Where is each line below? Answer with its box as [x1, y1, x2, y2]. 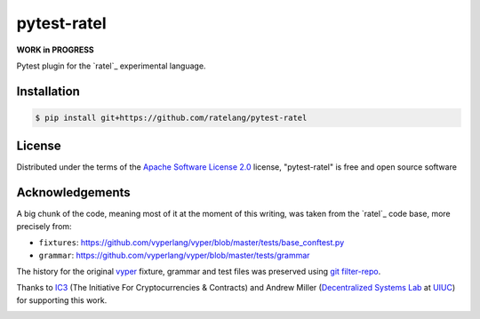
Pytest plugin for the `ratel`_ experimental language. [16, 60, 206, 71]
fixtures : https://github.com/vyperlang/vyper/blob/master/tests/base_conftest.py [38, 237, 345, 248]
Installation [16, 84, 80, 99]
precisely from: [16, 220, 72, 231]
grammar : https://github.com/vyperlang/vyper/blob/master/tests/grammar [38, 250, 310, 260]
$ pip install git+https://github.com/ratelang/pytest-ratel [35, 112, 308, 123]
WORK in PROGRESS [16, 44, 94, 55]
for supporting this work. [16, 294, 108, 306]
